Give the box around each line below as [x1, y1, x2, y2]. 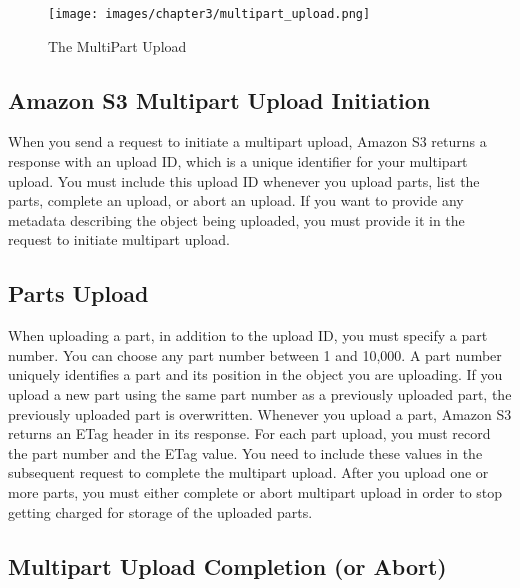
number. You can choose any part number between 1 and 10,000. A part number [8, 344, 502, 365]
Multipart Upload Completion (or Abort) [8, 550, 447, 581]
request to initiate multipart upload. [8, 229, 230, 250]
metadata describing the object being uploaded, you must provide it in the [8, 209, 465, 230]
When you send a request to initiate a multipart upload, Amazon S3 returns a [8, 131, 487, 152]
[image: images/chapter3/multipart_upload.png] [48, 7, 371, 21]
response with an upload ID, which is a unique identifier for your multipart [8, 151, 468, 172]
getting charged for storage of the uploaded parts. [8, 501, 313, 522]
